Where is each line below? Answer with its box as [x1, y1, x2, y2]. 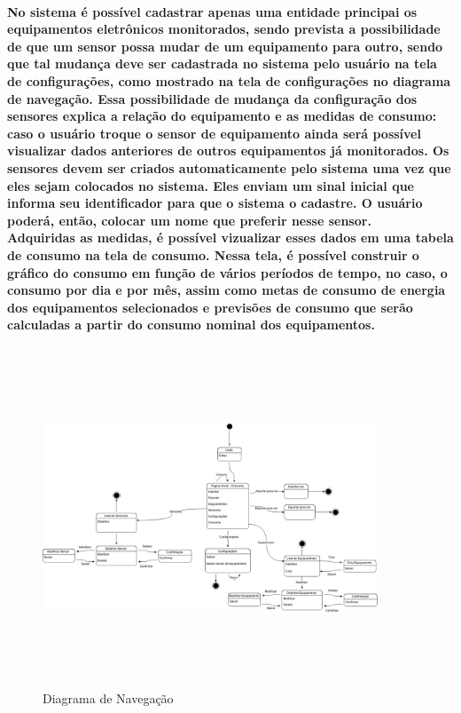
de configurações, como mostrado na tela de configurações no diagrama [7, 71, 451, 90]
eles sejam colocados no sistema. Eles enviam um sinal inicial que [7, 176, 414, 194]
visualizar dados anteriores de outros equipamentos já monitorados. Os [7, 141, 449, 160]
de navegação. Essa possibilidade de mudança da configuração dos [7, 89, 418, 107]
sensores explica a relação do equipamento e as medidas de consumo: [7, 107, 437, 125]
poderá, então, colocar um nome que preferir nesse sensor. [7, 210, 371, 229]
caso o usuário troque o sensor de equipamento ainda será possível [7, 123, 421, 142]
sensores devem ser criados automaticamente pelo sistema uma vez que [7, 158, 451, 177]
